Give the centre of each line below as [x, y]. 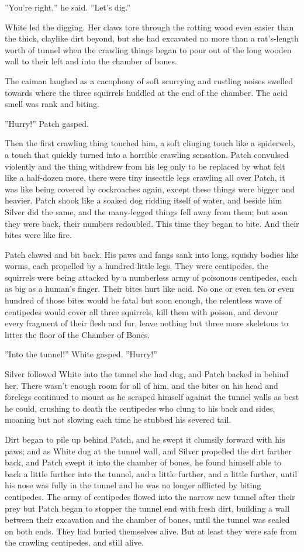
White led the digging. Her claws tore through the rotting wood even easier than [149, 27]
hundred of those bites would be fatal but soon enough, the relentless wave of [143, 300]
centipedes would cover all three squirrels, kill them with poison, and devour [141, 311]
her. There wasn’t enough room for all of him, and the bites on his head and [141, 385]
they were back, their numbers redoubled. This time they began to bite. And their [152, 223]
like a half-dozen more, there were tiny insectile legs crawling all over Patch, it [145, 177]
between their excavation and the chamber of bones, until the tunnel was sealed [147, 520]
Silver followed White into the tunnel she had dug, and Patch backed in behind [147, 374]
